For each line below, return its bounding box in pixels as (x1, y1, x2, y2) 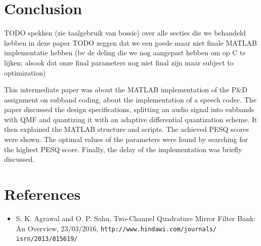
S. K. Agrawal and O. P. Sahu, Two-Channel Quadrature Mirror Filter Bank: (16, 213, 256, 223)
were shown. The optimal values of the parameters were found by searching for (4, 134, 248, 145)
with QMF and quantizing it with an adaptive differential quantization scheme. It (4, 114, 257, 124)
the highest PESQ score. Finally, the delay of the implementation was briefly (4, 144, 242, 154)
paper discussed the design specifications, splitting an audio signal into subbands (4, 104, 254, 115)
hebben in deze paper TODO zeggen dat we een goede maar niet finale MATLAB (4, 37, 257, 48)
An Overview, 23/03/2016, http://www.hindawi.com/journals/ (16, 223, 217, 233)
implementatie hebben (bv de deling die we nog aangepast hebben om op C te (4, 47, 246, 58)
